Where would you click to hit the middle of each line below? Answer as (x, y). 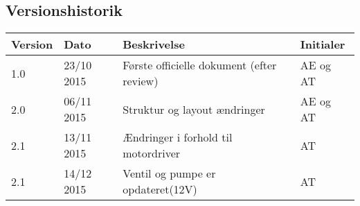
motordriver (152, 153)
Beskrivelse (154, 44)
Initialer (323, 44)
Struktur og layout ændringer (194, 109)
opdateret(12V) (160, 189)
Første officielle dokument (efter (200, 65)
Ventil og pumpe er (169, 173)
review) (141, 81)
